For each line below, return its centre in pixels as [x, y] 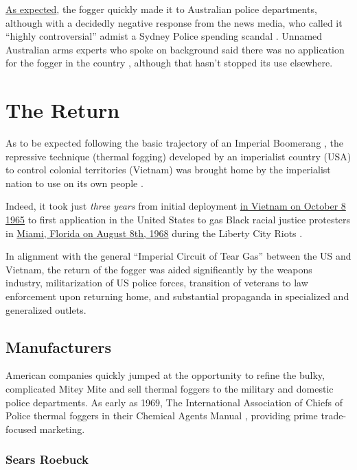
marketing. [62, 429]
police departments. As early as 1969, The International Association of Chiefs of [174, 402]
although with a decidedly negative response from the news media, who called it [174, 22]
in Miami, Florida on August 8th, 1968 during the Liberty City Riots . [154, 233]
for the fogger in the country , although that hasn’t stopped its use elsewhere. [169, 63]
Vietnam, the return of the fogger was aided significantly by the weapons [159, 269]
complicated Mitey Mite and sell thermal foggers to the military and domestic [170, 389]
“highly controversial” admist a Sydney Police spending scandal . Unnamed [164, 36]
